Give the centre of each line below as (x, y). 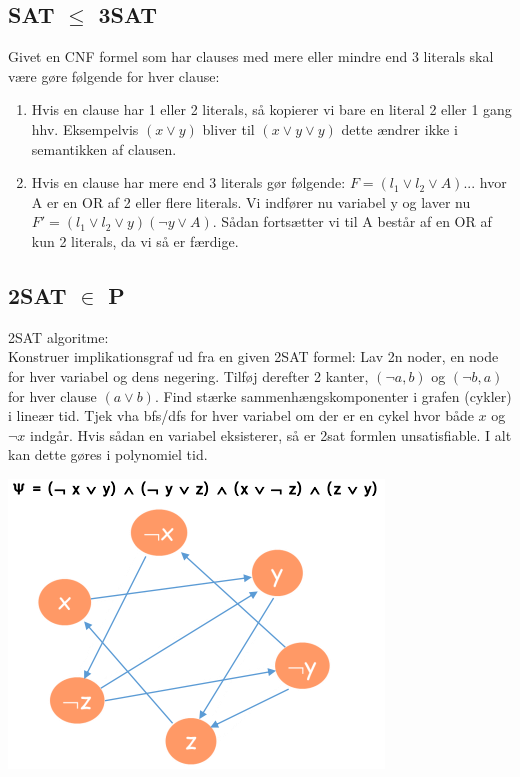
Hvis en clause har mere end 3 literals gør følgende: (188, 182)
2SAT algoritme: (58, 336)
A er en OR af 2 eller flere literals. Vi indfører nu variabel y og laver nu (251, 201)
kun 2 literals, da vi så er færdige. (135, 240)
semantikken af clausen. (104, 148)
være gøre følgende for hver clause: (114, 75)
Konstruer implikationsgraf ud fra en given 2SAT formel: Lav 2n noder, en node (253, 356)
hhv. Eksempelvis (85, 128)
